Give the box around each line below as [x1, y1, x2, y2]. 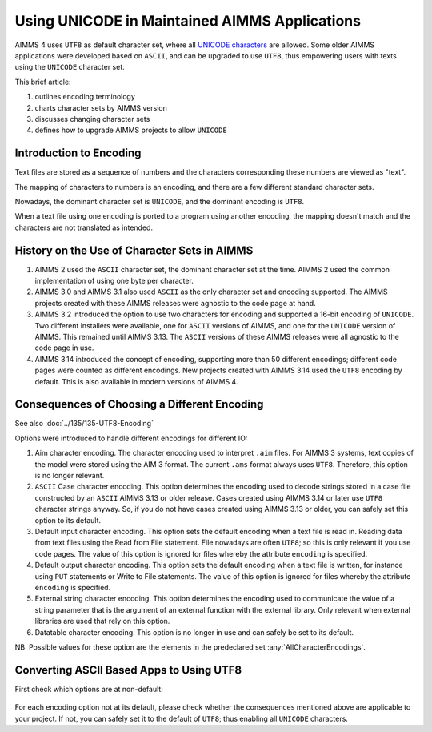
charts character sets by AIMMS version [34, 103, 168, 112]
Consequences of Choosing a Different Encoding [14, 397, 264, 412]
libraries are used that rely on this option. [34, 617, 170, 626]
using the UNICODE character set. [14, 62, 126, 72]
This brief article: [14, 77, 71, 86]
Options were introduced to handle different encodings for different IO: [14, 433, 248, 443]
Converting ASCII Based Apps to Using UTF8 [14, 663, 242, 677]
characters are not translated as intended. [14, 223, 154, 232]
